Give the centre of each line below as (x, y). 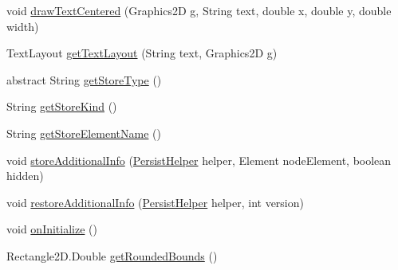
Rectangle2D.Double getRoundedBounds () (112, 255)
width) (23, 26)
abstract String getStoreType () (84, 79)
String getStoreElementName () (84, 133)
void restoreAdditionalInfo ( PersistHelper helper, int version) (155, 202)
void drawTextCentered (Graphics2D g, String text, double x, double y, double (199, 10)
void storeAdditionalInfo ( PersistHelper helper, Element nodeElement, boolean (199, 160)
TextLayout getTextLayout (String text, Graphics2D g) (142, 53)
